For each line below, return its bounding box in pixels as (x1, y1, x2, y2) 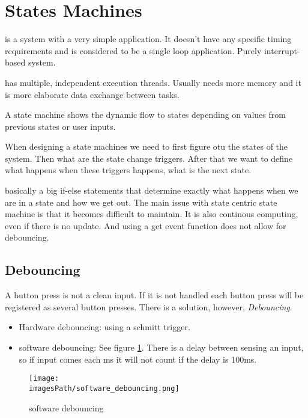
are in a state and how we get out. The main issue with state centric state (5, 195, 277, 208)
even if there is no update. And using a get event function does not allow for (5, 219, 286, 232)
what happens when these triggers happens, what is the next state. (5, 164, 252, 176)
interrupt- (264, 44, 300, 57)
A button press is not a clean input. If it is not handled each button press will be (5, 289, 304, 301)
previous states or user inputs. (5, 120, 116, 132)
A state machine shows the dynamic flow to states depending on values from (5, 108, 286, 121)
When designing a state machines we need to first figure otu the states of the (5, 140, 288, 153)
